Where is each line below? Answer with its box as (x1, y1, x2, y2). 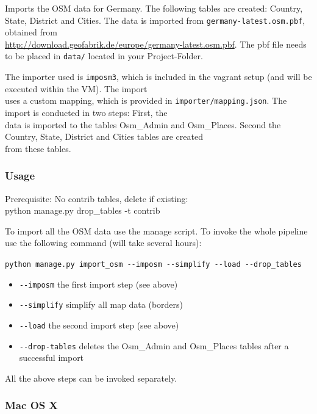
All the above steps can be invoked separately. (5, 371, 177, 384)
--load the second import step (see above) (19, 318, 179, 331)
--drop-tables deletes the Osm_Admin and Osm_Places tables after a (19, 339, 289, 352)
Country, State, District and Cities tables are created (5, 130, 203, 143)
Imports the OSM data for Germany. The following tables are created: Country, (5, 2, 303, 14)
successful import (19, 351, 84, 364)
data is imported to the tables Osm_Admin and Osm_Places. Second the (5, 118, 281, 131)
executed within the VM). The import (5, 82, 148, 95)
